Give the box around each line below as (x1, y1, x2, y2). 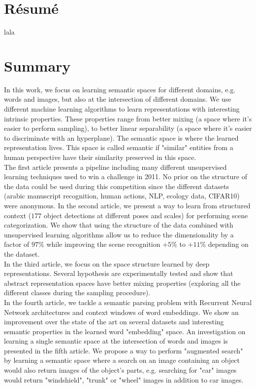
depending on (208, 239, 249, 249)
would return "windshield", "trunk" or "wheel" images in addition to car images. (4, 374, 244, 385)
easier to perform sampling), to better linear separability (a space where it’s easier (4, 123, 252, 133)
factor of (4, 239, 30, 249)
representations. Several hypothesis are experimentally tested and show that (4, 268, 233, 278)
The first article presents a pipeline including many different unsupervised (4, 161, 227, 172)
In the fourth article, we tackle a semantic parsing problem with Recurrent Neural (4, 297, 252, 307)
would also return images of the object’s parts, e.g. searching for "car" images (4, 365, 237, 375)
